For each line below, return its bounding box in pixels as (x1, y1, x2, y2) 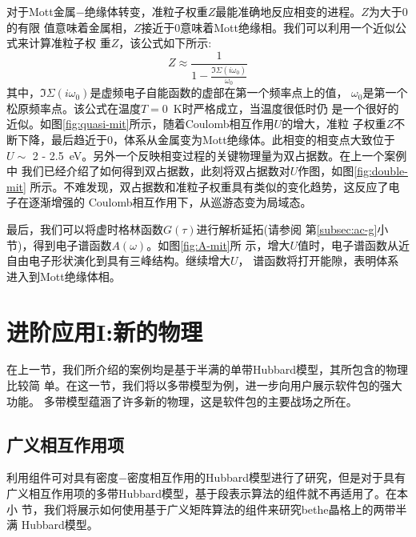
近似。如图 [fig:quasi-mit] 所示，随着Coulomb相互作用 (6, 115, 274, 132)
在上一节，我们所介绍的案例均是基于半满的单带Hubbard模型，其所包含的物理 (6, 361, 409, 378)
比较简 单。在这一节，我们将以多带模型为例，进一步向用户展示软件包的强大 (6, 377, 402, 394)
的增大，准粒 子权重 (282, 115, 386, 132)
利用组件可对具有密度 (6, 469, 118, 486)
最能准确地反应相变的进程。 (215, 3, 362, 19)
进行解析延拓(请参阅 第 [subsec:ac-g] (196, 220, 378, 237)
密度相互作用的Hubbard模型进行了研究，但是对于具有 (126, 469, 406, 486)
